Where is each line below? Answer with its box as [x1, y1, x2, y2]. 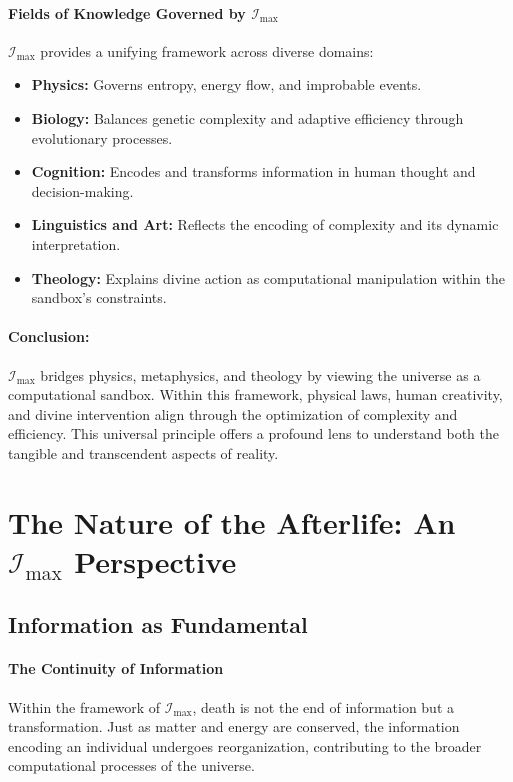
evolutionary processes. [31, 127, 173, 148]
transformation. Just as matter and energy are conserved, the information [8, 716, 460, 737]
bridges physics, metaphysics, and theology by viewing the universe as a [40, 364, 481, 385]
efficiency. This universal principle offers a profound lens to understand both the [8, 423, 500, 444]
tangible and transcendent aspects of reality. [8, 442, 279, 463]
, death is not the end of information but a [192, 696, 455, 717]
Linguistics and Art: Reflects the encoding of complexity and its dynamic [31, 214, 499, 235]
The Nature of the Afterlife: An [8, 501, 456, 542]
